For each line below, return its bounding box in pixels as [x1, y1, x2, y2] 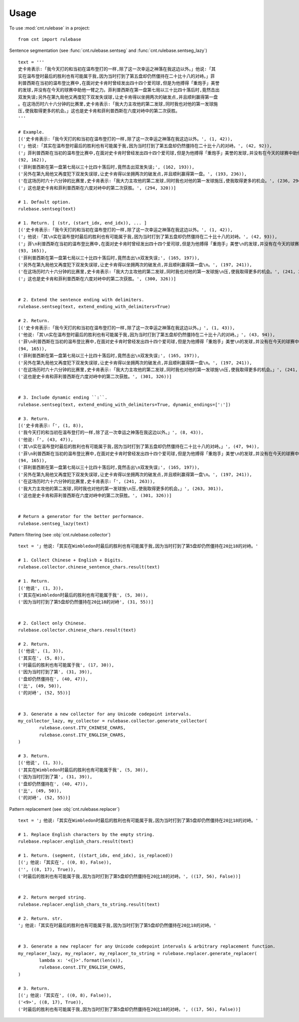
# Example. [18, 129, 45, 135]
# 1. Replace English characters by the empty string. [18, 832, 155, 837]
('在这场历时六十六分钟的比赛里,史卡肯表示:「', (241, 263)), [18, 479, 155, 485]
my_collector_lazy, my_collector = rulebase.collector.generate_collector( [18, 718, 207, 724]
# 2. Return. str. [18, 916, 63, 921]
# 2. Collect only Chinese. [18, 620, 87, 626]
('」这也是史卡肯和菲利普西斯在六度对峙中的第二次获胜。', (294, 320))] [18, 185, 176, 191]
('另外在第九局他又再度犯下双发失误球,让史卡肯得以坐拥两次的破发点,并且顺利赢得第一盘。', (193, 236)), [18, 171, 247, 177]
